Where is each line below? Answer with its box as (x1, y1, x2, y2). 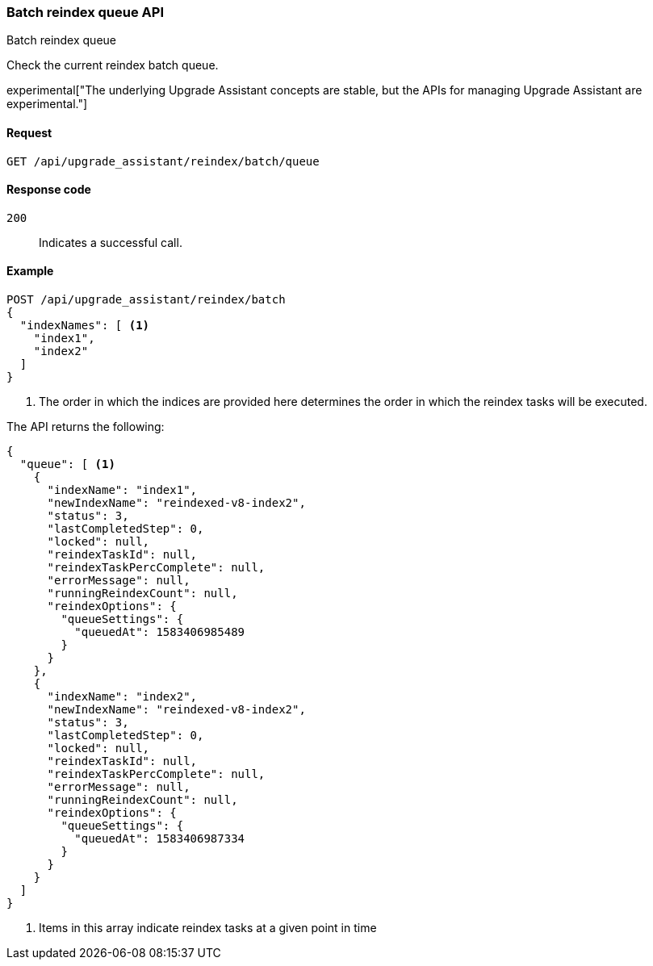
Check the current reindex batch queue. (6, 58, 219, 73)
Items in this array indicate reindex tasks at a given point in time (39, 921, 377, 935)
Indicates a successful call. (39, 235, 182, 249)
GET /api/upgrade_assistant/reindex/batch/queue (6, 154, 320, 168)
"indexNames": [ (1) (19, 319, 150, 332)
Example (6, 264, 54, 278)
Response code (6, 182, 91, 197)
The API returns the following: (6, 420, 165, 434)
